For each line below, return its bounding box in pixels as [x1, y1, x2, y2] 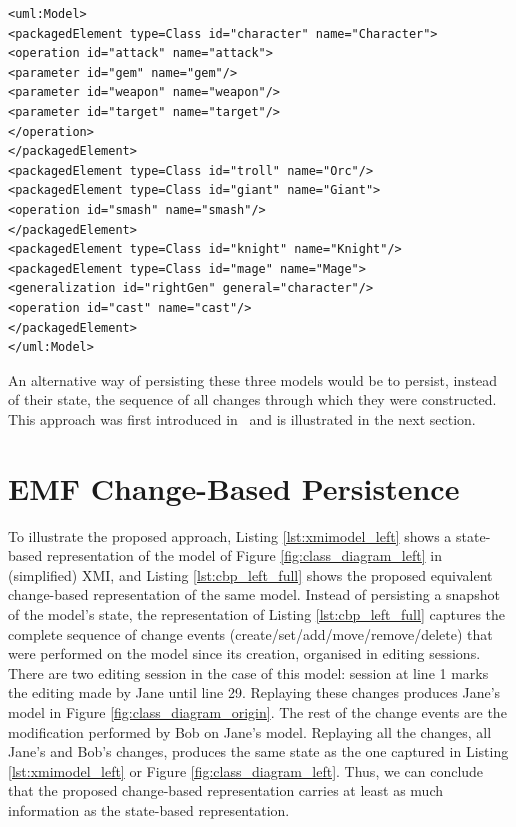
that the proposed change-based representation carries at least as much [8, 780, 444, 801]
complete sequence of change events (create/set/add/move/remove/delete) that [8, 623, 493, 644]
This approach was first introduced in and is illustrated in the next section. [8, 408, 476, 429]
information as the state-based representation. [8, 799, 290, 820]
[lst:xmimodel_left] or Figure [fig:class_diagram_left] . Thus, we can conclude [8, 760, 484, 781]
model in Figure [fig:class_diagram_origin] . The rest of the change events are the [8, 701, 507, 722]
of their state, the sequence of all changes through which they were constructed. [8, 389, 497, 410]
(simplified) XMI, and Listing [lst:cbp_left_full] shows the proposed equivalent [8, 564, 493, 585]
